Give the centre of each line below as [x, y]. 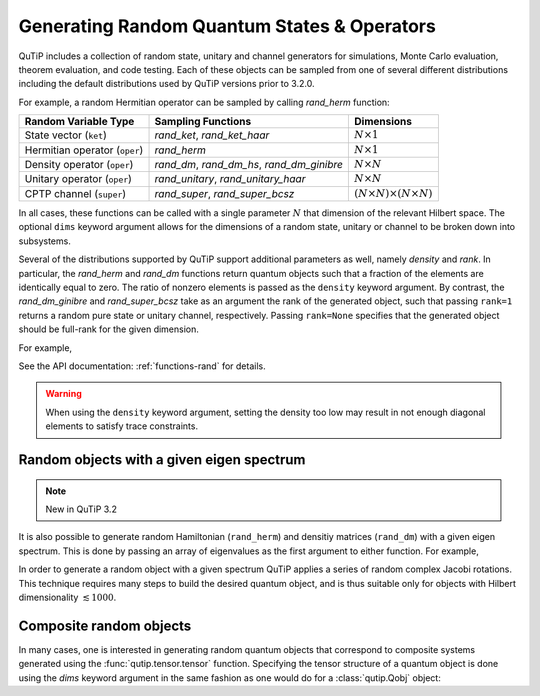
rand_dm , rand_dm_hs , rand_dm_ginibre [249, 165]
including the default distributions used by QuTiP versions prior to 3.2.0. [166, 84]
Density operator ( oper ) [79, 165]
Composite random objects [105, 625]
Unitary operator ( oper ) [78, 179]
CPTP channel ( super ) [75, 193]
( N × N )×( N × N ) [393, 193]
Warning [63, 394]
